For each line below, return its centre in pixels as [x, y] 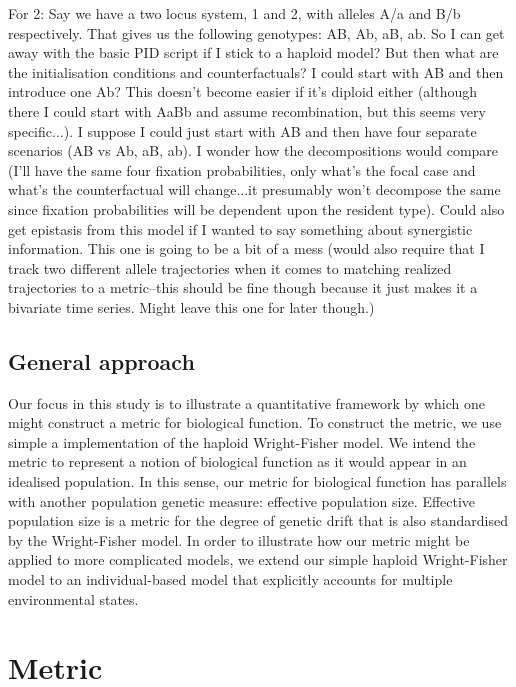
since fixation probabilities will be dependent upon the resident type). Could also [256, 208]
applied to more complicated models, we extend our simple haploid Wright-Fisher [258, 559]
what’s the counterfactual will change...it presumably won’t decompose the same [254, 189]
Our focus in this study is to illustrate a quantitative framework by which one [246, 402]
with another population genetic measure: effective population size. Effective [242, 500]
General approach [101, 360]
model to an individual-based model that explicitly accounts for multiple [230, 579]
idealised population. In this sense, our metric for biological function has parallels [257, 481]
